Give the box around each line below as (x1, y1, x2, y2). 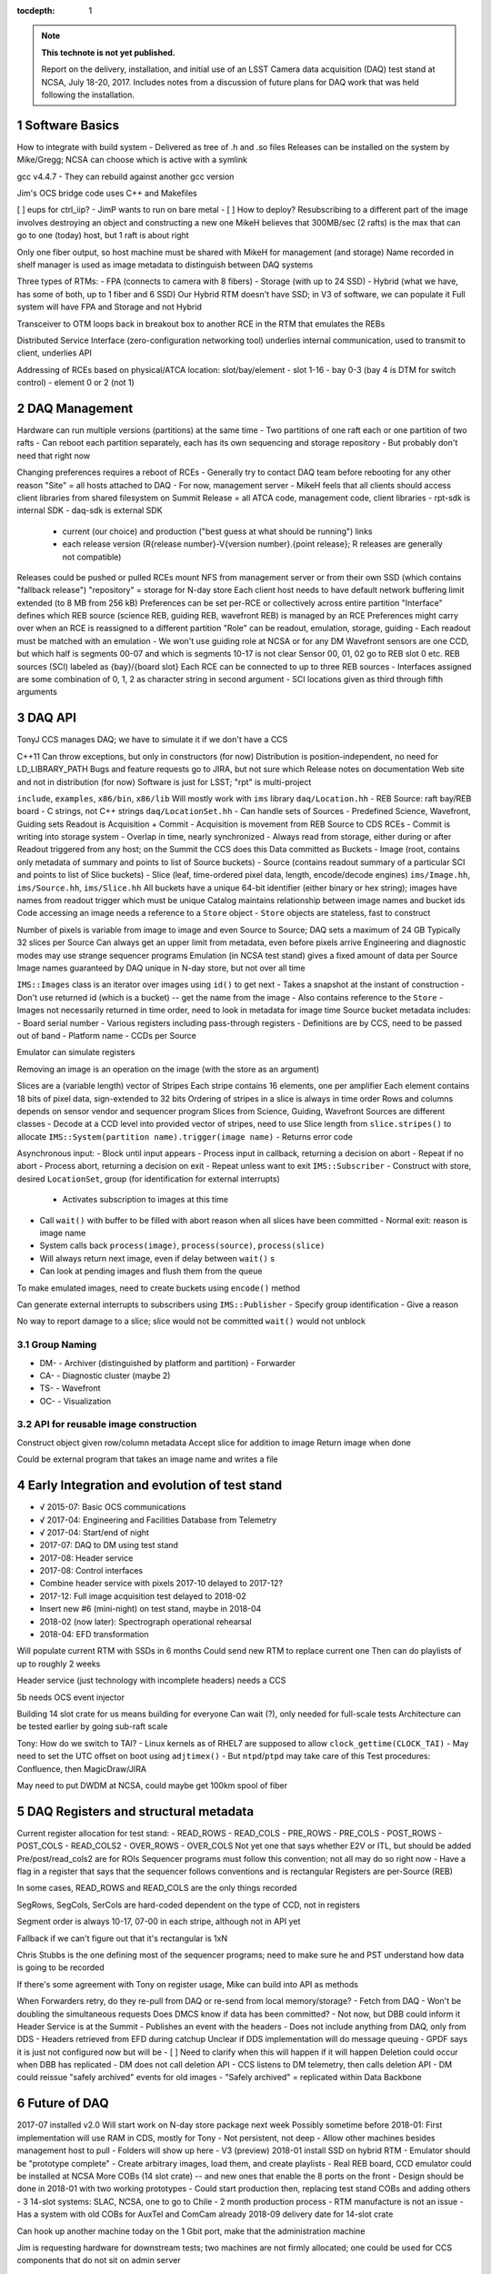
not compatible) (62, 551, 122, 562)
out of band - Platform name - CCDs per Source (16, 1030, 197, 1041)
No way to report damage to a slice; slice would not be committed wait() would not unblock (16, 1315, 366, 1327)
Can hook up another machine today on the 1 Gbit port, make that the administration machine (16, 2225, 366, 2237)
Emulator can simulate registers (16, 1047, 135, 1058)
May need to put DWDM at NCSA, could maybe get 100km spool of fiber (16, 1779, 288, 1791)
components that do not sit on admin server (16, 2255, 181, 2266)
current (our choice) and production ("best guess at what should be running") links (62, 526, 373, 537)
